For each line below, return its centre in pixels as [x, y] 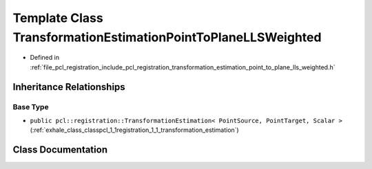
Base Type [31, 106]
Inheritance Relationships [69, 87]
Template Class [58, 18]
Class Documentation [60, 150]
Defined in [45, 58]
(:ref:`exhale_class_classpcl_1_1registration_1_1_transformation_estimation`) [134, 130]
